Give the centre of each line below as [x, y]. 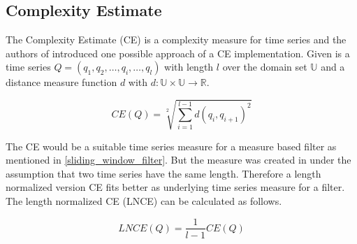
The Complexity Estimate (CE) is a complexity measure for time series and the [176, 40]
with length [189, 67]
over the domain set [265, 67]
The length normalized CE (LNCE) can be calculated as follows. [144, 200]
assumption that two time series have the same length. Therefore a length [163, 173]
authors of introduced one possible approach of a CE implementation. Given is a [178, 53]
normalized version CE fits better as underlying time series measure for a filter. [175, 187]
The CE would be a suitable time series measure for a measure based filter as [171, 146]
